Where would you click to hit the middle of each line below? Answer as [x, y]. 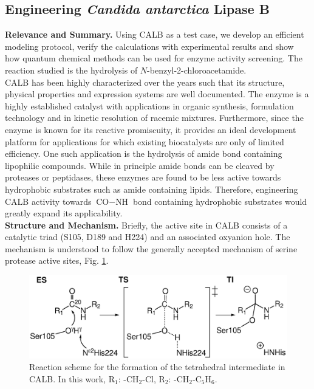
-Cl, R [154, 378]
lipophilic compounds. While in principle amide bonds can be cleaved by [140, 165]
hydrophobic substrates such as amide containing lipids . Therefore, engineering [152, 189]
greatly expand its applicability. [64, 213]
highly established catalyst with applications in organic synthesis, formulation [149, 105]
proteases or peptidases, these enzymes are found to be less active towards [143, 177]
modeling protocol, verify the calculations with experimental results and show [149, 46]
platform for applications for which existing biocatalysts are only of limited [145, 141]
